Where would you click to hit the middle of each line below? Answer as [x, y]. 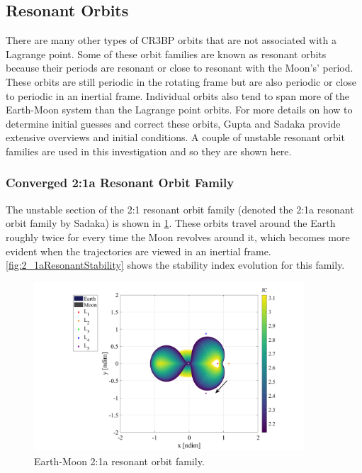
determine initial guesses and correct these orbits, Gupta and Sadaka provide [173, 123]
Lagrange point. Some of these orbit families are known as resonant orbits [166, 54]
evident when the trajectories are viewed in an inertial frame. [138, 251]
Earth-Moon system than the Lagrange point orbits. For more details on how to [179, 110]
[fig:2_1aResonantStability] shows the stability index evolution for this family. [175, 265]
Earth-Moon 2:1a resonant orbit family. [119, 461]
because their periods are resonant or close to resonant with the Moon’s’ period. [180, 68]
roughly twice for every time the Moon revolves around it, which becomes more [178, 236]
